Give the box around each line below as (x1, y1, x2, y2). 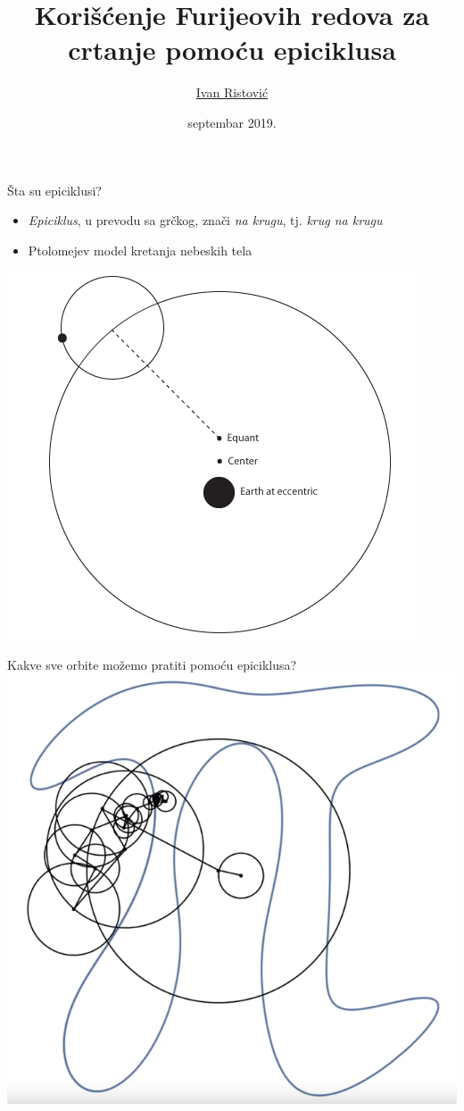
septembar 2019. (187, 113, 277, 131)
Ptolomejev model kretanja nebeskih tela (28, 240, 253, 259)
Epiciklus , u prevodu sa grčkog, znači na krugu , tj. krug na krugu (28, 211, 383, 230)
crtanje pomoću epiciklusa (68, 31, 396, 68)
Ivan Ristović (195, 83, 269, 102)
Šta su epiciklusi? (7, 180, 102, 199)
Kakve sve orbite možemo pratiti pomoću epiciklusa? (7, 655, 297, 673)
